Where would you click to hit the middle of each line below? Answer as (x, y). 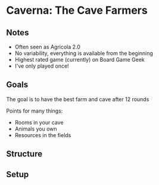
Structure (24, 154)
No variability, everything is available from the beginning (84, 53)
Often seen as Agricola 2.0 (47, 47)
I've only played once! (42, 66)
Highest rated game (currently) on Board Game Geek (79, 60)
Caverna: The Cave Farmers (77, 10)
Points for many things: (35, 111)
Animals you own (36, 129)
